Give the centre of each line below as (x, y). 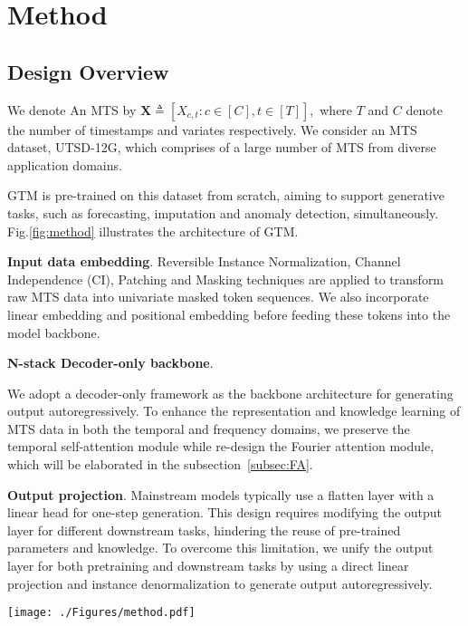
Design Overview (88, 71)
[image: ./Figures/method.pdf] (101, 613)
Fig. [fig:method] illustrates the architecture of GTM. (153, 231)
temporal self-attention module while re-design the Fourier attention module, (221, 446)
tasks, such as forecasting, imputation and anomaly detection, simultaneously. (223, 212)
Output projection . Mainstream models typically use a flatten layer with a (221, 494)
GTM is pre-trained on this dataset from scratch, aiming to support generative (226, 195)
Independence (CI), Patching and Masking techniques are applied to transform (226, 279)
